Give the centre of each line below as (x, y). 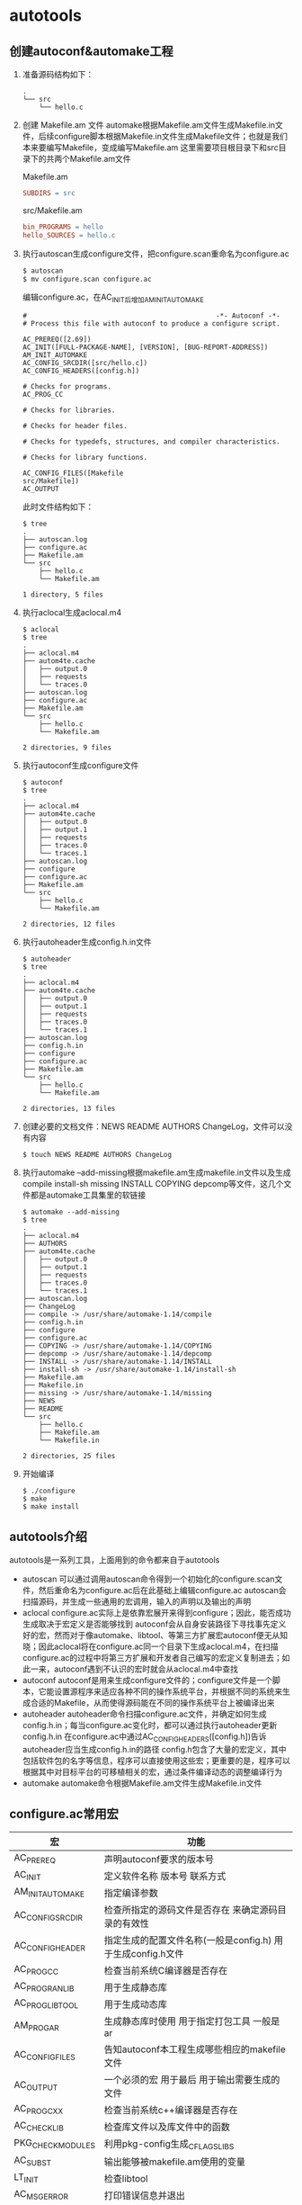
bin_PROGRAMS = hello (62, 227)
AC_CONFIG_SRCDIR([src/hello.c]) (85, 363)
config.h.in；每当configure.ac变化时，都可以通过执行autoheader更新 (150, 1725)
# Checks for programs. (67, 387)
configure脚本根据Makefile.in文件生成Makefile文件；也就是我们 (171, 136)
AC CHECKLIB (39, 2126)
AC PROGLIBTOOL (46, 2003)
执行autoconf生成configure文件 (80, 766)
